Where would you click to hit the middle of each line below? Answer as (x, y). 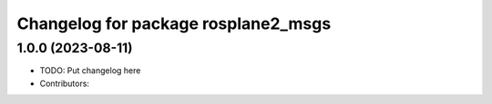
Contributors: (65, 83)
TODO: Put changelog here (90, 71)
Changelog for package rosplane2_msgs (174, 24)
